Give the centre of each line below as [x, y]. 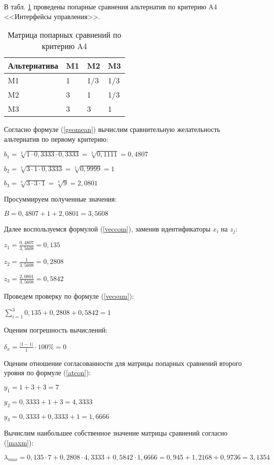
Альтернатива [33, 66]
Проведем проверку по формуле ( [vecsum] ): [69, 296]
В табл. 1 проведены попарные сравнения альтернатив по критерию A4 [111, 6]
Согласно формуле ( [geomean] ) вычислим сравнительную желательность [112, 129]
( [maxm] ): [19, 442]
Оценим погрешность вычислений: [56, 330]
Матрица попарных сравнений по [64, 35]
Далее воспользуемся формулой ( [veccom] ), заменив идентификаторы [107, 228]
